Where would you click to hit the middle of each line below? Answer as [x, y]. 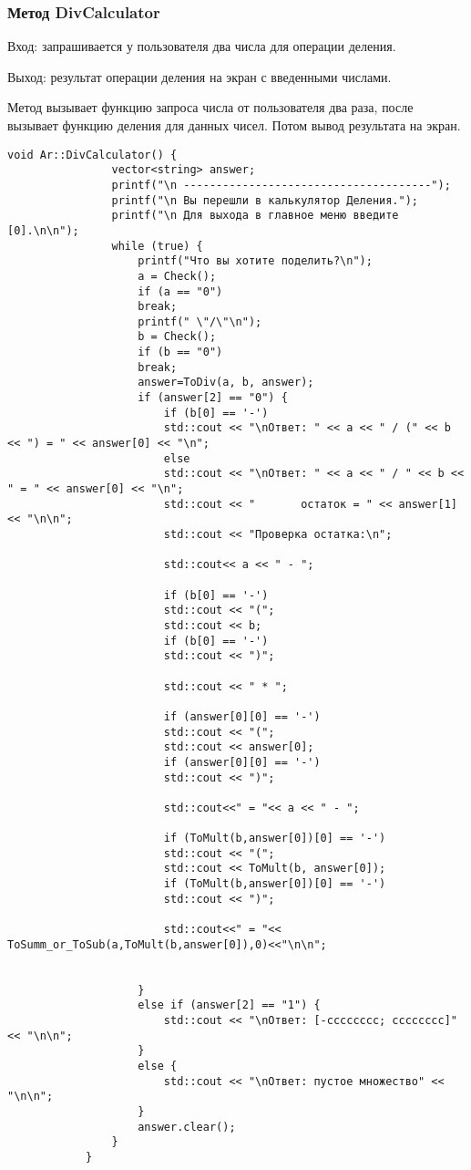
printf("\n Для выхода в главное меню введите [255, 216]
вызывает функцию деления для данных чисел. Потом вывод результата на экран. [234, 125]
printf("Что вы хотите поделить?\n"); [255, 261]
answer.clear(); [187, 1127]
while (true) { [157, 246]
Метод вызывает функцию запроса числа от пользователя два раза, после [210, 107]
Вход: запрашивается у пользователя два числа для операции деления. [202, 46]
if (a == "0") [180, 291]
